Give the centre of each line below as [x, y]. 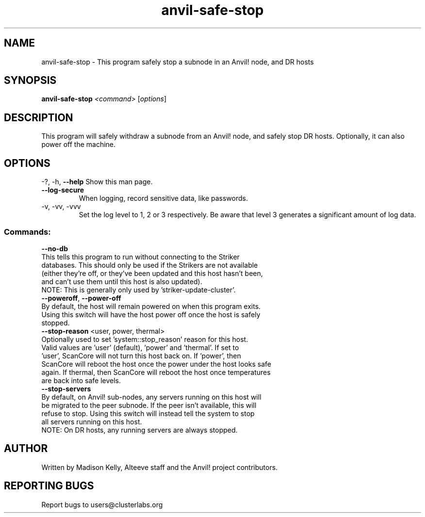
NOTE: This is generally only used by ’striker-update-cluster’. [139, 290]
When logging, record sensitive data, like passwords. [163, 198]
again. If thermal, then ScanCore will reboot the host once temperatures [156, 372]
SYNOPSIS [30, 81]
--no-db [55, 248]
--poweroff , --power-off [81, 298]
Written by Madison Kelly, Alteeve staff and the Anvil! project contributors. [160, 467]
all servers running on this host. [92, 421]
